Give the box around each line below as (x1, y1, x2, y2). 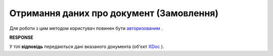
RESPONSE (9, 34, 34, 40)
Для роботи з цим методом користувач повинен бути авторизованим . (9, 25, 163, 31)
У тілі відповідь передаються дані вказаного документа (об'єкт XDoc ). (9, 43, 164, 50)
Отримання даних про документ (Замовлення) (9, 8, 219, 19)
